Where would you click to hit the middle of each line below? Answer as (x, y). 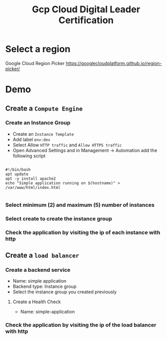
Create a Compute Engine (44, 108)
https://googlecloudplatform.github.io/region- (114, 63)
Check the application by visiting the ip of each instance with (83, 232)
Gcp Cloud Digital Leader (86, 9)
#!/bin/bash (18, 169)
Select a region (38, 49)
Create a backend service (38, 270)
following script (29, 156)
